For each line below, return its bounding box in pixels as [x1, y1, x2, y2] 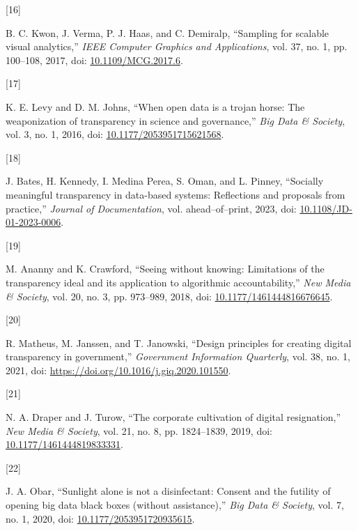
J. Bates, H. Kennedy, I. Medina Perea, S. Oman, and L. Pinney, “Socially [6, 174, 324, 188]
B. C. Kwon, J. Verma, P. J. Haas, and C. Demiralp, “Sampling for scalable [6, 25, 329, 40]
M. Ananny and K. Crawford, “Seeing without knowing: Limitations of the [6, 261, 325, 276]
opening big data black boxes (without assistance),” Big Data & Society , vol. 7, [6, 498, 344, 512]
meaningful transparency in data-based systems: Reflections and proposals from [6, 187, 345, 201]
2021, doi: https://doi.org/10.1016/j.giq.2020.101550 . [6, 362, 231, 377]
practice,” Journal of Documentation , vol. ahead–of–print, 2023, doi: [6, 201, 297, 215]
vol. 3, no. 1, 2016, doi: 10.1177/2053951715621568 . [6, 127, 224, 141]
